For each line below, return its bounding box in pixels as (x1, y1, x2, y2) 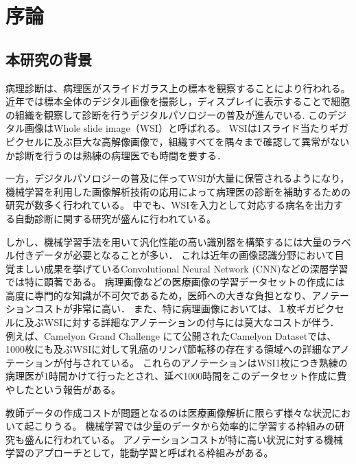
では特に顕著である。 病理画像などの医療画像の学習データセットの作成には (5, 275, 345, 289)
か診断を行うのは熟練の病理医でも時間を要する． (5, 148, 226, 162)
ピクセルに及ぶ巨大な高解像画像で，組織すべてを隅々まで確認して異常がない (5, 134, 350, 148)
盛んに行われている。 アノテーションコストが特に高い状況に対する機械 (24, 432, 343, 446)
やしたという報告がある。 (5, 382, 121, 397)
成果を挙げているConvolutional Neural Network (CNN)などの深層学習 (43, 261, 348, 275)
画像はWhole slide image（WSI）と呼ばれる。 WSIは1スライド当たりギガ (24, 121, 348, 135)
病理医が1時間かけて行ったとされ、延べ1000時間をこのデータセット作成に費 (5, 369, 347, 383)
